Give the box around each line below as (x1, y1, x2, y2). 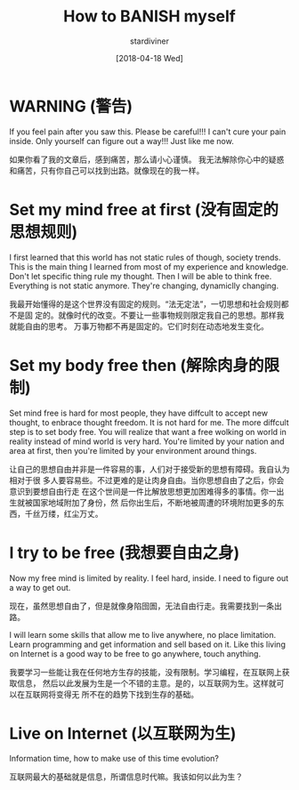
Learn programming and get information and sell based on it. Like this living (9, 639, 287, 649)
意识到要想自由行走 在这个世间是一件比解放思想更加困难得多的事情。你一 (9, 486, 277, 496)
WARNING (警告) (9, 96, 133, 117)
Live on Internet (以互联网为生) (9, 723, 237, 744)
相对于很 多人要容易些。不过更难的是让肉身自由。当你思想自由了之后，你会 (9, 474, 285, 486)
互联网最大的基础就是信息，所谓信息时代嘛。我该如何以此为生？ (9, 771, 243, 782)
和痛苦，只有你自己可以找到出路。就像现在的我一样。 (9, 165, 205, 175)
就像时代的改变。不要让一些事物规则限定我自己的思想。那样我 (57, 310, 285, 320)
